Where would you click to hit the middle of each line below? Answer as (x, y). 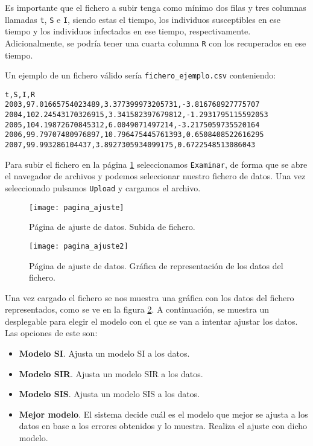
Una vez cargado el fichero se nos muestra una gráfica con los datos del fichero (150, 297)
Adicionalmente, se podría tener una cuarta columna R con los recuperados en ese (156, 43)
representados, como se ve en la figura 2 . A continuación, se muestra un (137, 309)
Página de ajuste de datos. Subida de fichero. (112, 227)
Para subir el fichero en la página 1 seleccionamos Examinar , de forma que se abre (156, 164)
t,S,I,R (20, 94)
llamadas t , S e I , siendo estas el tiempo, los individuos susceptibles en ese (143, 19)
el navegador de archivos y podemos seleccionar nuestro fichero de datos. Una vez (155, 176)
